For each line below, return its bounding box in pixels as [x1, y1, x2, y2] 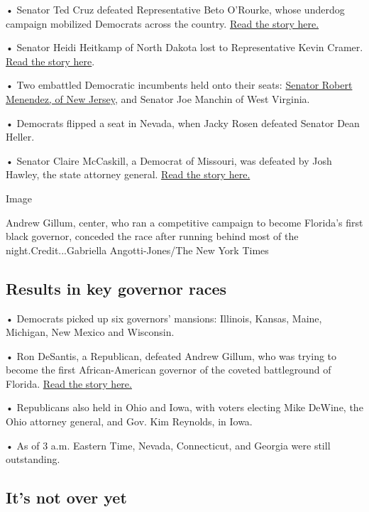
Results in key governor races [6, 277, 226, 299]
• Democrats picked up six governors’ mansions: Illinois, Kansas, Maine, [6, 310, 322, 325]
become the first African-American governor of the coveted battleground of [6, 362, 331, 377]
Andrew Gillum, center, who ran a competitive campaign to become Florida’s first [6, 214, 363, 229]
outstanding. [6, 452, 60, 467]
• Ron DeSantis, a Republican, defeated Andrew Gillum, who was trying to [6, 348, 337, 363]
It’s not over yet [6, 486, 127, 508]
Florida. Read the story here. [6, 376, 132, 391]
